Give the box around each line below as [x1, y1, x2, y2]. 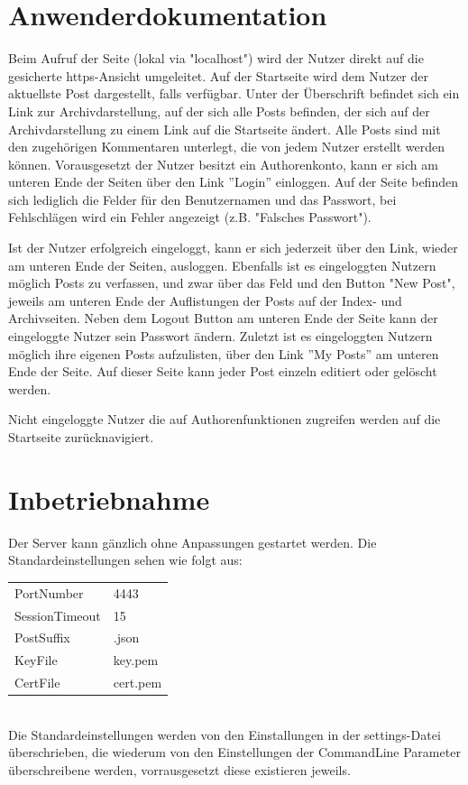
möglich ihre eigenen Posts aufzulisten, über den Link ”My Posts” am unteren [8, 344, 439, 363]
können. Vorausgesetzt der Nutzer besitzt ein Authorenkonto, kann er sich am [8, 154, 438, 173]
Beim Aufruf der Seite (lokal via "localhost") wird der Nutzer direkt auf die [8, 49, 424, 68]
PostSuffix [14, 628, 70, 647]
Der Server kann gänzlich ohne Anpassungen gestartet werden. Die [8, 532, 377, 551]
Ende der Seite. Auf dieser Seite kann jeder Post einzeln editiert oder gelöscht [8, 362, 437, 381]
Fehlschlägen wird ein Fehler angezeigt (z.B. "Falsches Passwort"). [8, 208, 372, 226]
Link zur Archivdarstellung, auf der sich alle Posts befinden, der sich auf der [8, 101, 430, 120]
